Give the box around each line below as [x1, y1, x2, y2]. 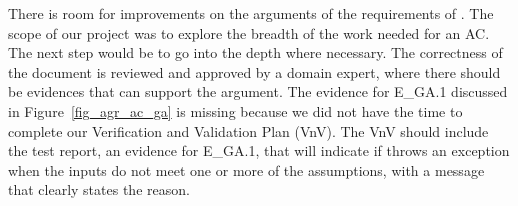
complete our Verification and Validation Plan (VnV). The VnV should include [8, 120, 489, 141]
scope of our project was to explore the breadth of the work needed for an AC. [8, 22, 490, 43]
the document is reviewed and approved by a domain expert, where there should [8, 61, 501, 82]
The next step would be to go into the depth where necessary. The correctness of [8, 42, 503, 63]
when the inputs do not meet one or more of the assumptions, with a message [8, 159, 485, 180]
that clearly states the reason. [8, 179, 190, 200]
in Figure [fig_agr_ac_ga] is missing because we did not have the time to [8, 100, 463, 121]
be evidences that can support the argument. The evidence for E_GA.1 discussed [8, 81, 508, 102]
